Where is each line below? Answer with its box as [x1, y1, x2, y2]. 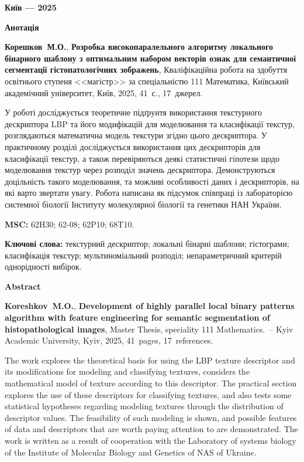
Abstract [5, 280, 41, 292]
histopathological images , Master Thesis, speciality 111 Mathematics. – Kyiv [5, 322, 293, 335]
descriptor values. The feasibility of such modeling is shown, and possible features [5, 411, 297, 423]
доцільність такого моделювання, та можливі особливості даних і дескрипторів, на [5, 175, 299, 187]
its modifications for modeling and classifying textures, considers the [5, 365, 250, 378]
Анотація [5, 21, 39, 33]
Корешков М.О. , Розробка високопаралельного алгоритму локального [5, 40, 274, 53]
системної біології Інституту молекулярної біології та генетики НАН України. [5, 198, 282, 210]
